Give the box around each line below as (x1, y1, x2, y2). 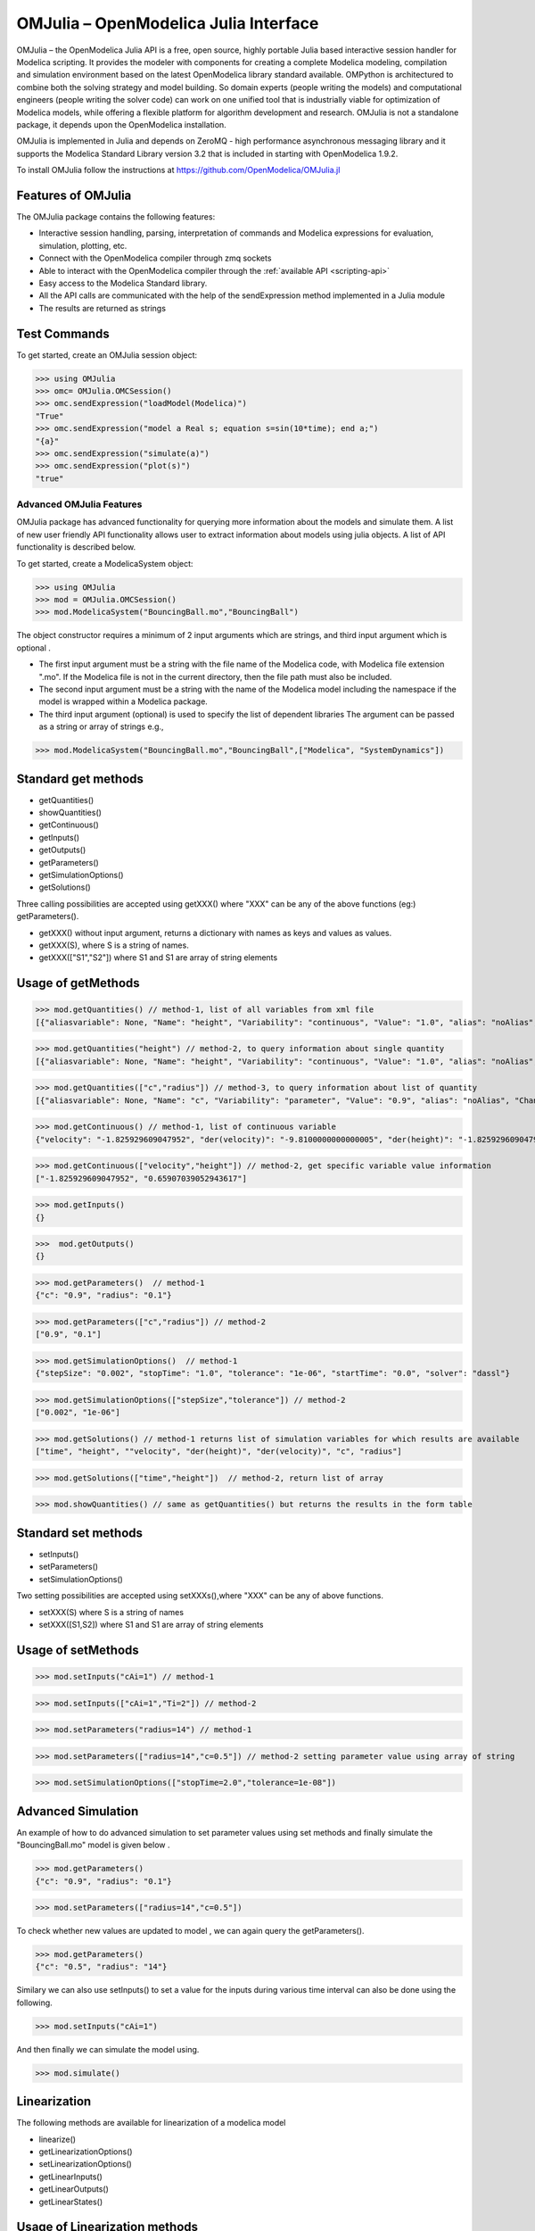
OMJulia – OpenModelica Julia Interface (16, 13, 319, 33)
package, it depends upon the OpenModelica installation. (16, 119, 226, 129)
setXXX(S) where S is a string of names (38, 1606, 185, 1617)
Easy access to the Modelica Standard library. (38, 278, 208, 288)
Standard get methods (16, 771, 144, 786)
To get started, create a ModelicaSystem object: (16, 558, 193, 568)
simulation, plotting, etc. (38, 240, 128, 251)
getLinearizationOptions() (38, 2146, 133, 2157)
